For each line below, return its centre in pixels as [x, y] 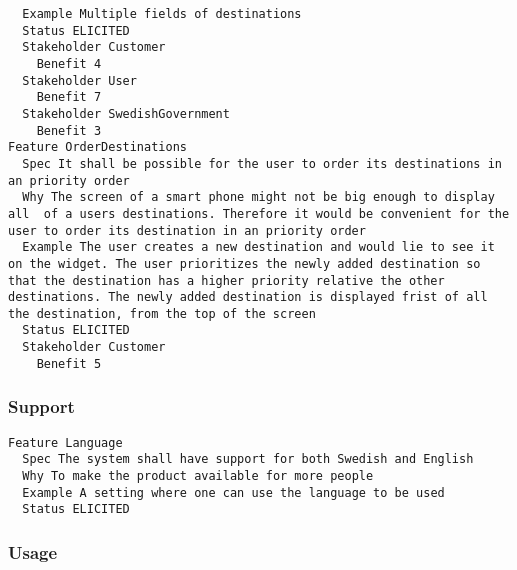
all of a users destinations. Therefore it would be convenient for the [259, 213]
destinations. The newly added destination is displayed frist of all [248, 297]
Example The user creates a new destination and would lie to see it [258, 247]
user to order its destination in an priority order [187, 230]
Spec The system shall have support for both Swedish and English [248, 459]
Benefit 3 [69, 130]
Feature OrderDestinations [97, 147]
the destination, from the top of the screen [162, 313]
